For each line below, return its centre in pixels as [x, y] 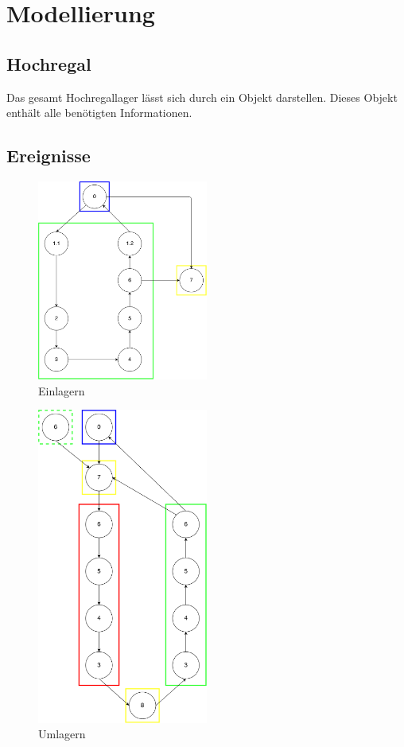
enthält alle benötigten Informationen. [99, 113]
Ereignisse [49, 156]
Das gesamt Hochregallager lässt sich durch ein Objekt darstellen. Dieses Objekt [202, 97]
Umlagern [62, 734]
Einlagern [62, 390]
